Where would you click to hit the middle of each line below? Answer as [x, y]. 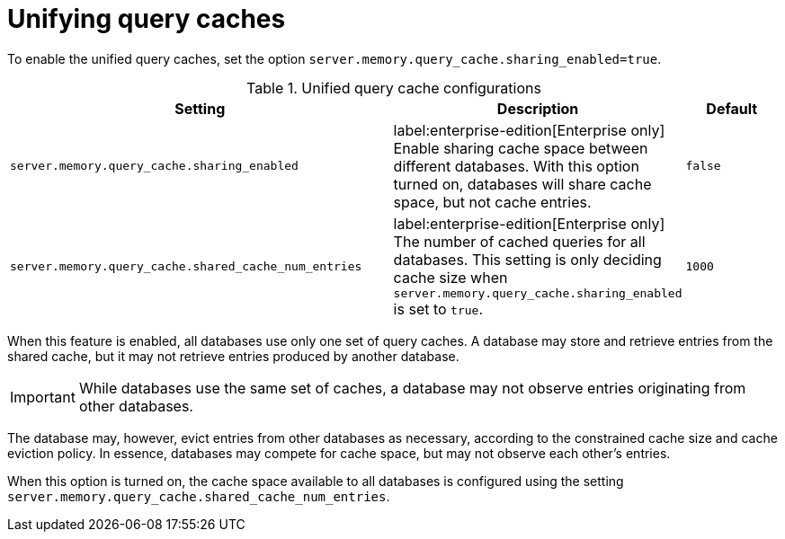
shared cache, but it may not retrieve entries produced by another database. [233, 356]
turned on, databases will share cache [522, 184]
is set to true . [438, 309]
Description [538, 108]
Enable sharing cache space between [521, 148]
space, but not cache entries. [492, 202]
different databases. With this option [516, 166]
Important [43, 397]
